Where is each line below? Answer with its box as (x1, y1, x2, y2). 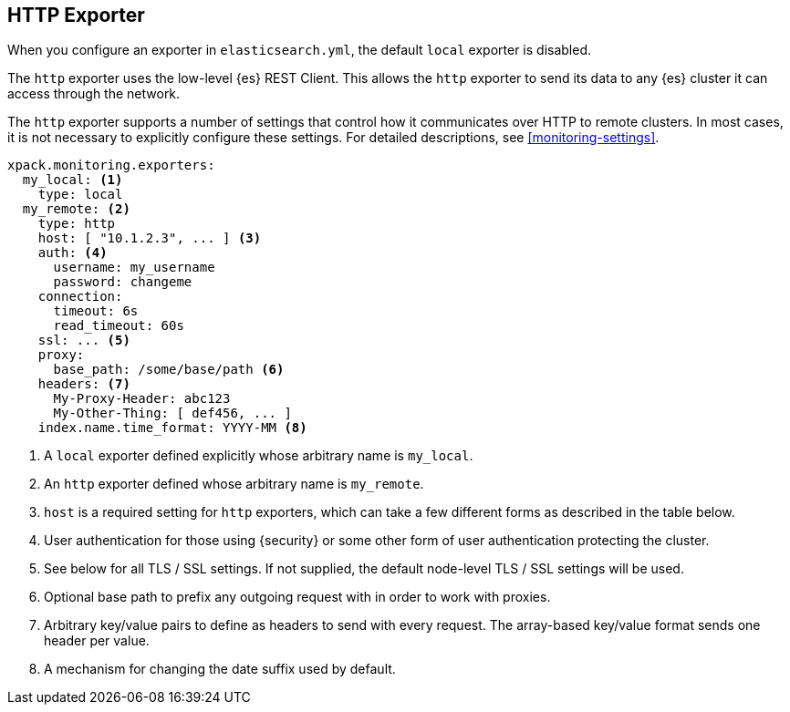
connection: (37, 289, 123, 304)
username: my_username (53, 260, 215, 275)
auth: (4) (37, 245, 108, 261)
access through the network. (7, 86, 181, 102)
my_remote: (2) (22, 201, 130, 217)
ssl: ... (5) (37, 333, 130, 348)
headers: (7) (37, 377, 130, 392)
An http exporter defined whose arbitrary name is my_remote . (44, 476, 424, 492)
